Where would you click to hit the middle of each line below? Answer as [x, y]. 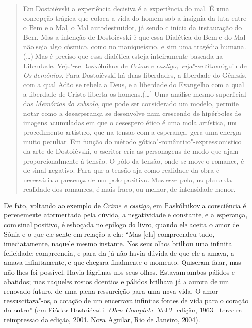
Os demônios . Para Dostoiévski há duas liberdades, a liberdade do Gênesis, [135, 75]
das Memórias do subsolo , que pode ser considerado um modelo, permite [131, 103]
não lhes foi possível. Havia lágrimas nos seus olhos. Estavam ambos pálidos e [119, 272]
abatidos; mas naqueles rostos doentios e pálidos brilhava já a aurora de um [117, 281]
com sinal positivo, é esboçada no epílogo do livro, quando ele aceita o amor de [122, 224]
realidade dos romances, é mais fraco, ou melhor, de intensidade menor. [129, 189]
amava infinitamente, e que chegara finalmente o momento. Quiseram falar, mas [123, 262]
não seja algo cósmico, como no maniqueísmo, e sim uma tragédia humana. [134, 46]
